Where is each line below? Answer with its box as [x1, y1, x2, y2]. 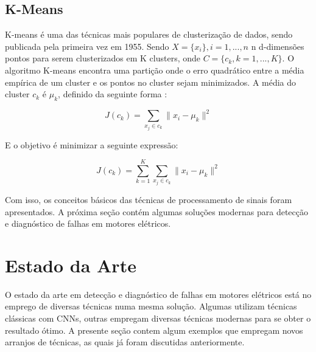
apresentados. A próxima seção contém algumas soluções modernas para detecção [5, 205, 309, 218]
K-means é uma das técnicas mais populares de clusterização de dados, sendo [5, 28, 293, 41]
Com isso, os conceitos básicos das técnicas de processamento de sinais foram [5, 193, 292, 205]
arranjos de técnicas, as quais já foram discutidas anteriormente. [5, 336, 245, 348]
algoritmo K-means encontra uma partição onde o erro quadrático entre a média [5, 63, 304, 76]
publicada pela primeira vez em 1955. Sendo [5, 40, 169, 52]
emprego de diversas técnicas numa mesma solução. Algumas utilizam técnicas [5, 300, 297, 312]
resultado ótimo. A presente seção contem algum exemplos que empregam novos [5, 323, 303, 336]
